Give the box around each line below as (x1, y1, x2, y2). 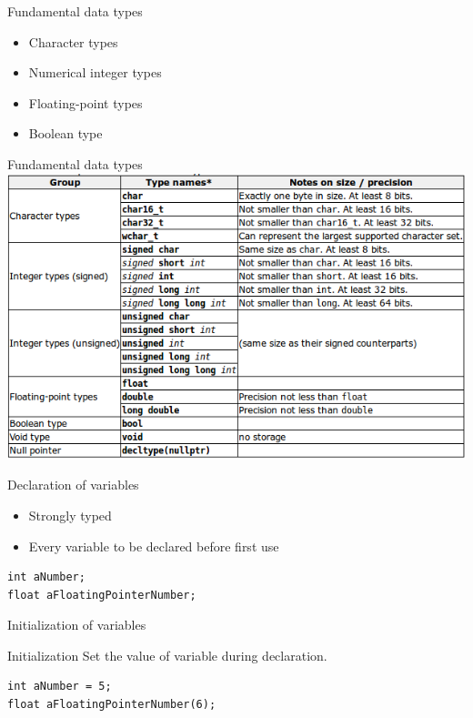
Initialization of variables (7, 615, 146, 634)
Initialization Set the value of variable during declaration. (7, 645, 327, 664)
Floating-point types (28, 93, 143, 112)
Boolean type (28, 124, 103, 143)
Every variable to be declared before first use (28, 536, 279, 555)
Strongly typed (28, 505, 112, 524)
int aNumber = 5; (7, 680, 112, 693)
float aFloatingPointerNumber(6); (7, 698, 216, 712)
